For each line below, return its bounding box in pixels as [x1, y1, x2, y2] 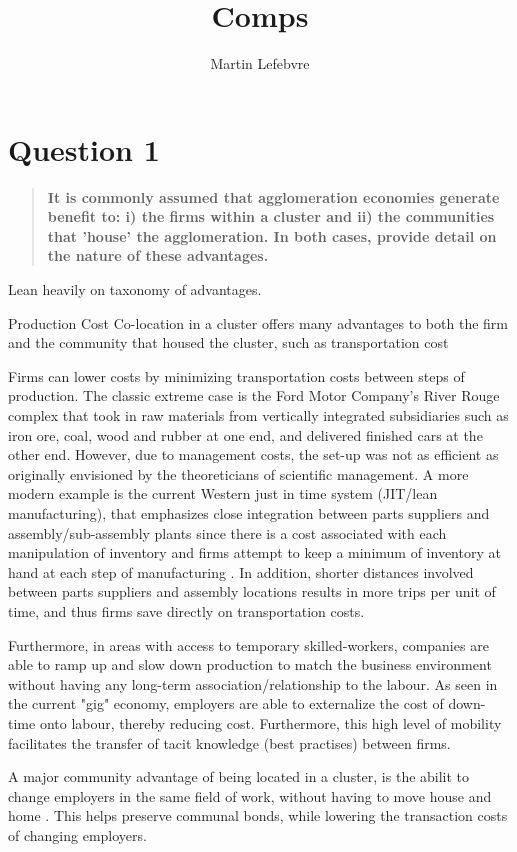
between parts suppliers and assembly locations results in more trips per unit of [8, 581, 496, 602]
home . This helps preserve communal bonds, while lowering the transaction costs [8, 805, 508, 826]
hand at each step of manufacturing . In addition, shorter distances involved [8, 561, 474, 582]
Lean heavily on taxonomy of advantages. [8, 279, 262, 300]
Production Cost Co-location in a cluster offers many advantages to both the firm [8, 312, 508, 333]
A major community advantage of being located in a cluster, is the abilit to [8, 766, 470, 787]
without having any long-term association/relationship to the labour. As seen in [8, 673, 498, 694]
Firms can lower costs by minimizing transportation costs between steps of [8, 365, 465, 386]
